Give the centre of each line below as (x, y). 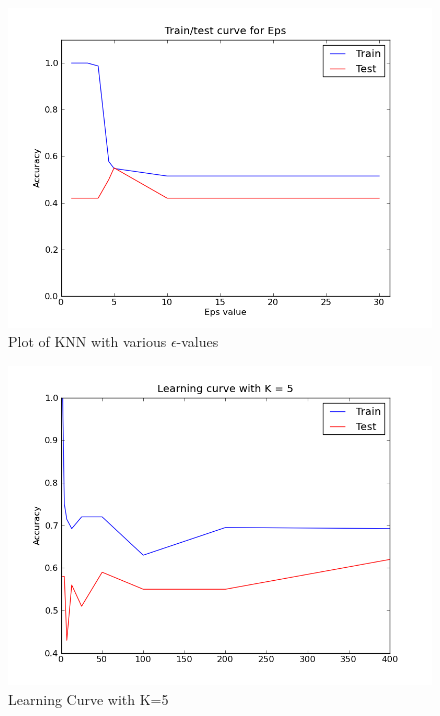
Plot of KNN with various (87, 341)
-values (197, 341)
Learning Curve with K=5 (88, 698)
